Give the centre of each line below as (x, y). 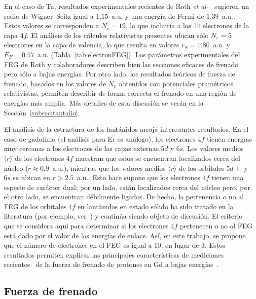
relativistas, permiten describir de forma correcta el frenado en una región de (120, 93)
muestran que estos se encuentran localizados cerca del (158, 158)
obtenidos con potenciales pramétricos (176, 83)
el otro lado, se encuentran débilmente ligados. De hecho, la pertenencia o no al (124, 197)
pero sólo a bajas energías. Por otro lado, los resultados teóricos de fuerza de (120, 74)
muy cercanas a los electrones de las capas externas (81, 148)
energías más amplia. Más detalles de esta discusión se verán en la (104, 102)
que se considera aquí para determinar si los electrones (86, 226)
